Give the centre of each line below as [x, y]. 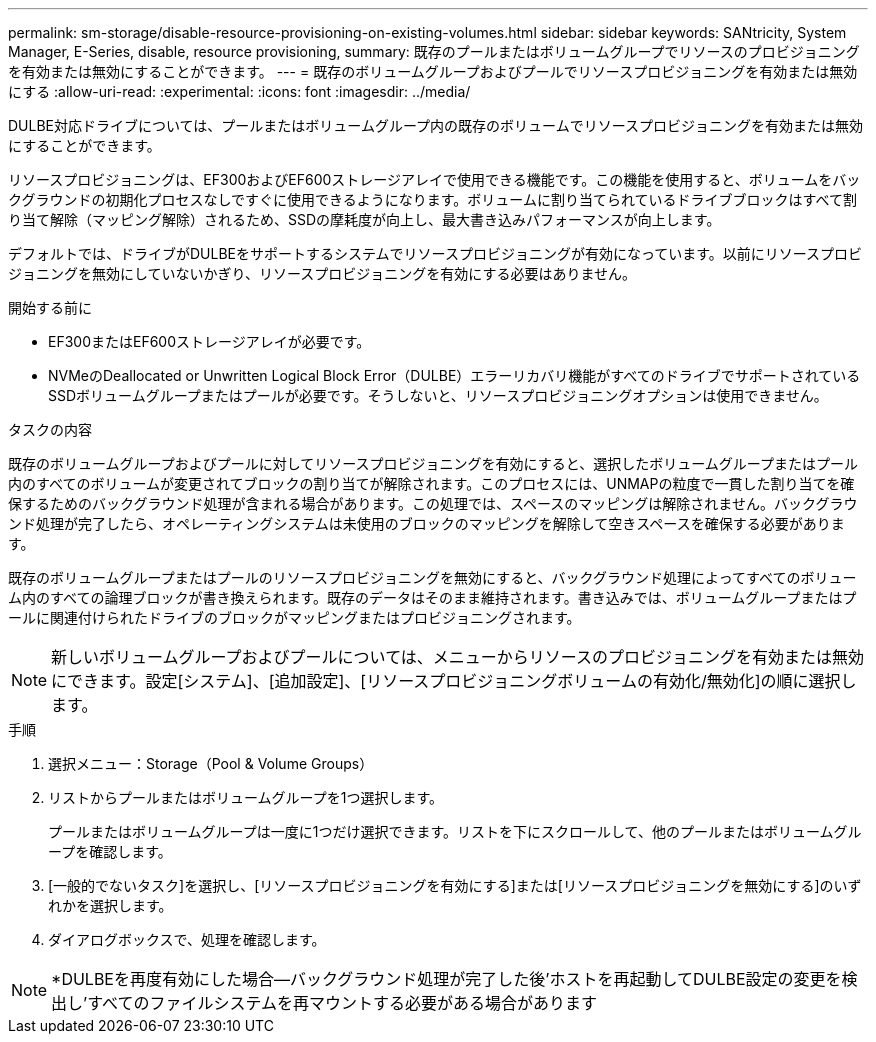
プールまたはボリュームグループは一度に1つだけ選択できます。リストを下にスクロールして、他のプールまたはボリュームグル [455, 831]
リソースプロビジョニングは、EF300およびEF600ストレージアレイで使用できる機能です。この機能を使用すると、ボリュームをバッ [434, 179]
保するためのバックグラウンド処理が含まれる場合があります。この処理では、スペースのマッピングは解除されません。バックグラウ [433, 503]
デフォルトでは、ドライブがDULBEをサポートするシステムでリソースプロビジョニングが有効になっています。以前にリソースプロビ [435, 253]
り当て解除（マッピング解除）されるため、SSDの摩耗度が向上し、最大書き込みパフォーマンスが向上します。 [364, 219]
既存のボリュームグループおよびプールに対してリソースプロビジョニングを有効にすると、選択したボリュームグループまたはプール [433, 463]
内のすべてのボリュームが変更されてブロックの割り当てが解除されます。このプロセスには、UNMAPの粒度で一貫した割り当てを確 [431, 483]
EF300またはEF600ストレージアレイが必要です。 [209, 341]
